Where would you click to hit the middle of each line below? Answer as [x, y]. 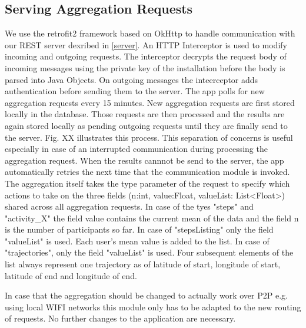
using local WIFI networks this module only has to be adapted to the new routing [153, 307]
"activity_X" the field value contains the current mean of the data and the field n [152, 218]
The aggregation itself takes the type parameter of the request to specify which [147, 183]
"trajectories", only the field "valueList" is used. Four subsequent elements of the [149, 252]
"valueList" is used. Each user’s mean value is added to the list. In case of [137, 241]
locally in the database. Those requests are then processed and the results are [145, 114]
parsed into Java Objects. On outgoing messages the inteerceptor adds [132, 79]
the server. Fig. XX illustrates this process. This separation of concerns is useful [149, 137]
